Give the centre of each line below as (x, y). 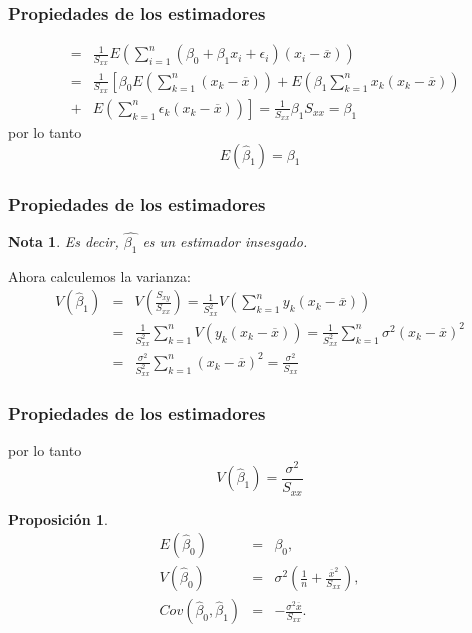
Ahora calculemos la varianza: (99, 275)
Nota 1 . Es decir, (63, 241)
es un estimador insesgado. (225, 241)
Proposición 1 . (58, 518)
